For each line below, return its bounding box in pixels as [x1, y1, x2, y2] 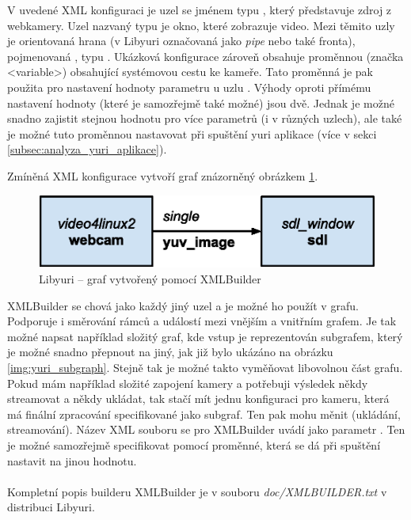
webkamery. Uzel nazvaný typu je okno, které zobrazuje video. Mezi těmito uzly [7, 17, 395, 33]
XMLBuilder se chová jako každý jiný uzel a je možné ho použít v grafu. [7, 297, 359, 313]
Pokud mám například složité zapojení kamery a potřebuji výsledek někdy [7, 374, 368, 391]
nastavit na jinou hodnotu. [7, 452, 137, 469]
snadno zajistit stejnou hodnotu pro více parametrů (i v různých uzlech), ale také [7, 110, 402, 127]
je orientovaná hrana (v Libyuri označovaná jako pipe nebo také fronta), [7, 32, 356, 49]
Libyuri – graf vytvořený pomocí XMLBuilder [39, 271, 261, 287]
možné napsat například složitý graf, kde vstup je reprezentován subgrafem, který [7, 328, 403, 344]
